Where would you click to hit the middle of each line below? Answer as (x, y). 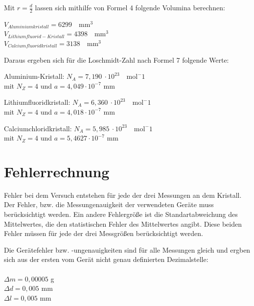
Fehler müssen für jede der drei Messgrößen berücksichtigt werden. (104, 233)
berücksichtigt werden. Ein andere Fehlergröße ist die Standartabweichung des (121, 214)
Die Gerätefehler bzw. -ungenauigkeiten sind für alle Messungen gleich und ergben (127, 249)
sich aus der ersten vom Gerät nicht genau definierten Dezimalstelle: (106, 259)
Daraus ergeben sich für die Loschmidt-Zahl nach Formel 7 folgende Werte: (116, 59)
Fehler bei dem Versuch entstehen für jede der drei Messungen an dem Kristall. (123, 195)
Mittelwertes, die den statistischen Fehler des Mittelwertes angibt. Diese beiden (123, 224)
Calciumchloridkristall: (38, 128)
